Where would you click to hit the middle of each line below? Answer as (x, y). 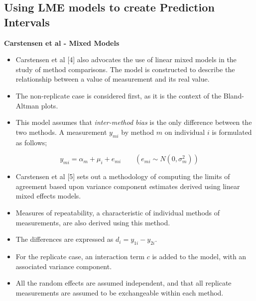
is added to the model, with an (199, 256)
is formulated (232, 132)
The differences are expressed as (64, 239)
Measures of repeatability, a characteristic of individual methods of (118, 212)
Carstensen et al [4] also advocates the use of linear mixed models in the (126, 59)
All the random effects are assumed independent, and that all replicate (124, 283)
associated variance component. (64, 266)
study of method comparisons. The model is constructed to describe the (125, 69)
